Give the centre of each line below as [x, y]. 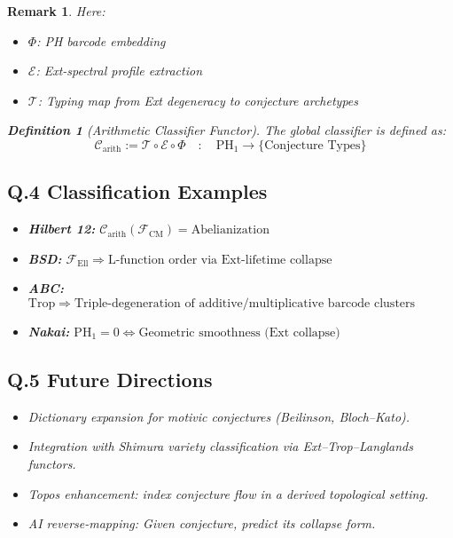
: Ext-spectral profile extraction [119, 71]
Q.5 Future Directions [110, 379]
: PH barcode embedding [101, 40]
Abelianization [230, 230]
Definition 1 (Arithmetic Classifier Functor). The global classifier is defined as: [227, 130]
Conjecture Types [312, 145]
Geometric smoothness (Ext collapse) [239, 332]
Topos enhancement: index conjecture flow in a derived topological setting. [228, 493]
